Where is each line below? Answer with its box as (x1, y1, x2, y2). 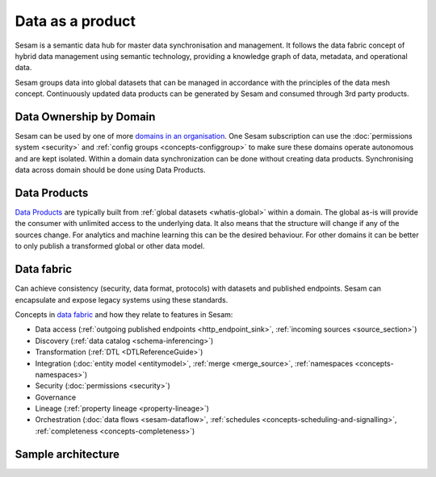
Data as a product (15, 12, 136, 30)
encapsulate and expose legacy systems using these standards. (15, 295, 228, 304)
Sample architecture (15, 447, 120, 461)
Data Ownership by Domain (15, 110, 156, 123)
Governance (35, 392, 77, 402)
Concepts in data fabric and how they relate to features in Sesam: (15, 309, 233, 319)
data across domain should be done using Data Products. (15, 165, 206, 175)
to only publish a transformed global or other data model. (15, 241, 205, 251)
